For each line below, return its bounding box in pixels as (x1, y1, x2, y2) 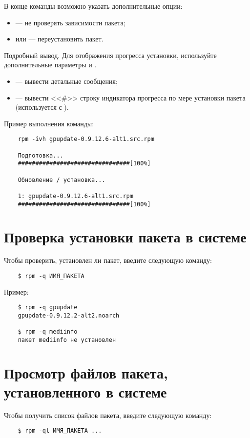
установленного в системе (4, 381, 167, 401)
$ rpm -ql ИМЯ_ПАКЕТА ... (18, 427, 102, 435)
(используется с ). (15, 102, 69, 112)
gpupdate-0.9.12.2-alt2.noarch (18, 312, 120, 319)
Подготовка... (18, 152, 63, 159)
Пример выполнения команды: (4, 118, 94, 128)
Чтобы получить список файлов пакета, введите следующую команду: (4, 410, 212, 420)
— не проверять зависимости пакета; (15, 17, 125, 27)
